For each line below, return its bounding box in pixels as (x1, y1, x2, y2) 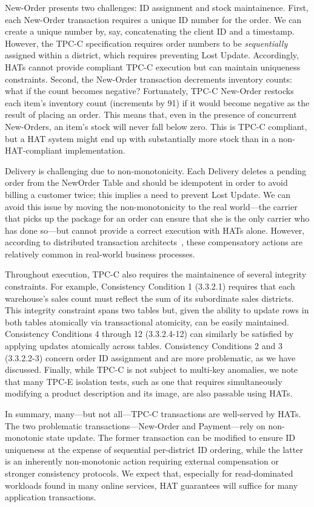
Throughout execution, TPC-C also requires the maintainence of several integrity (5, 268, 307, 281)
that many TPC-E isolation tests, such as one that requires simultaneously (5, 375, 282, 387)
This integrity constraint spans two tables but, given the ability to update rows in (5, 304, 309, 316)
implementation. (65, 144, 125, 157)
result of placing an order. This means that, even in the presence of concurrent (5, 108, 297, 121)
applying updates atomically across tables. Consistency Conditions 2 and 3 (5, 339, 282, 352)
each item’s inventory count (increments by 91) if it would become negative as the (5, 96, 310, 109)
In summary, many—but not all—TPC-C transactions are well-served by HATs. (5, 407, 301, 420)
